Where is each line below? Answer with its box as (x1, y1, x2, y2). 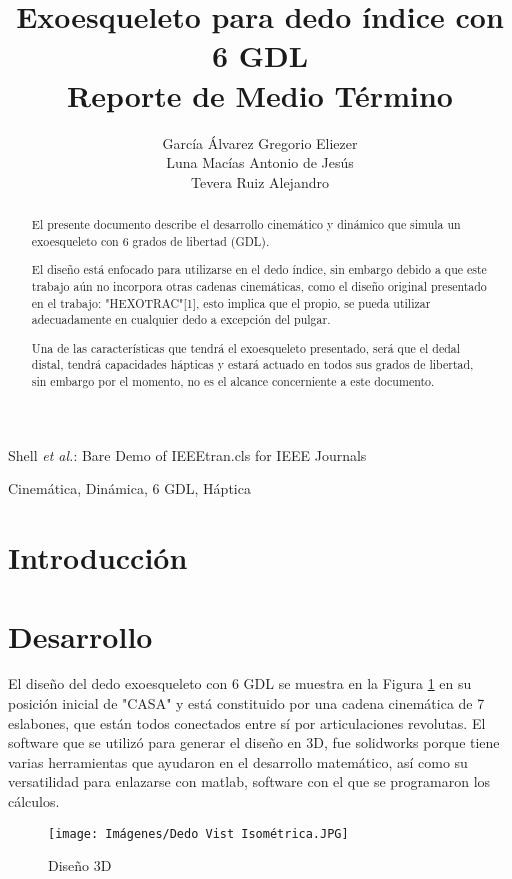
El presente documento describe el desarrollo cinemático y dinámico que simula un (31, 216, 461, 233)
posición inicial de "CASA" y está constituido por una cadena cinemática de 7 (8, 693, 485, 714)
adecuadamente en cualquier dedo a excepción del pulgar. (31, 311, 331, 328)
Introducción (8, 537, 188, 578)
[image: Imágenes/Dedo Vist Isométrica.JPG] (48, 826, 349, 841)
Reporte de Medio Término (67, 74, 453, 115)
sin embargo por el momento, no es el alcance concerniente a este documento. (31, 373, 435, 390)
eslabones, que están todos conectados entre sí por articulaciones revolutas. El (8, 712, 486, 733)
